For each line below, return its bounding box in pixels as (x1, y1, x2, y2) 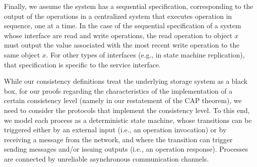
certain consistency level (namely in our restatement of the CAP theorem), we (4, 95, 242, 106)
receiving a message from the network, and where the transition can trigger (4, 134, 233, 144)
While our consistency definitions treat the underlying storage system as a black (4, 76, 248, 86)
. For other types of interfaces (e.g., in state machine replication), (46, 49, 245, 59)
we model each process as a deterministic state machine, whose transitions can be (4, 114, 252, 125)
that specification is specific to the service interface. (4, 59, 161, 69)
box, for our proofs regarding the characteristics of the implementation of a (4, 85, 233, 96)
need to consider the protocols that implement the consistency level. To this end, (4, 105, 250, 115)
